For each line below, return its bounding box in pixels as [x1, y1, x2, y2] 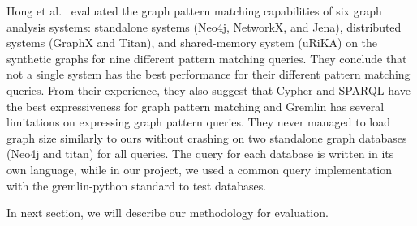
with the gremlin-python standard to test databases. [6, 177, 267, 194]
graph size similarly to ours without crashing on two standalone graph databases [6, 129, 407, 146]
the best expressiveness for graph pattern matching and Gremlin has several [6, 97, 385, 114]
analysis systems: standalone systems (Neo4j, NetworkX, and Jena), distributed [6, 18, 402, 35]
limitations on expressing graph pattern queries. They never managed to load [6, 113, 391, 130]
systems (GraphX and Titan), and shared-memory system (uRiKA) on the [6, 34, 378, 51]
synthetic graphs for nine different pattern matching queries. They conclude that [6, 49, 407, 66]
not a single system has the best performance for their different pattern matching [6, 66, 411, 83]
